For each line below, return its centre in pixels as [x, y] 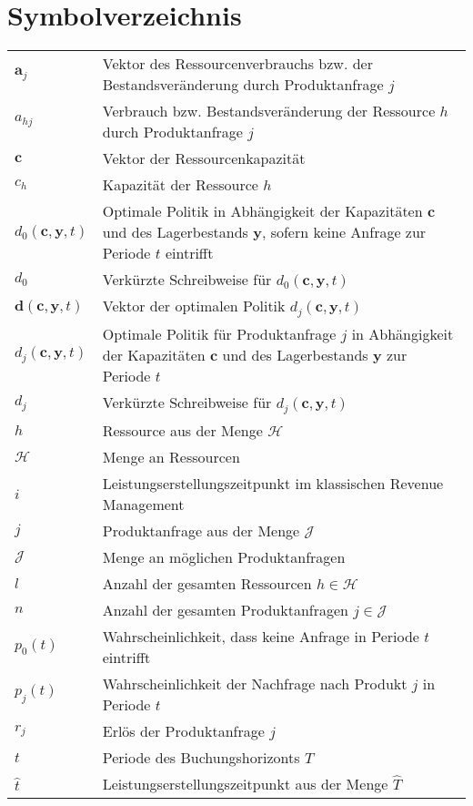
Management [143, 504]
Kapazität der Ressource [180, 185]
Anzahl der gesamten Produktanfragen [225, 610]
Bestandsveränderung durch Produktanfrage [243, 85]
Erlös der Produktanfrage [183, 731]
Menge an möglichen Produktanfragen [224, 557]
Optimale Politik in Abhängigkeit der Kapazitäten [262, 211]
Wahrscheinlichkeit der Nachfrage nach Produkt [255, 684]
